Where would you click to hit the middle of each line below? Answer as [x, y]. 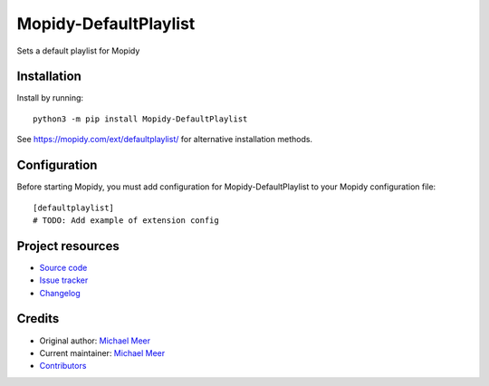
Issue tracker [64, 280]
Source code [63, 267]
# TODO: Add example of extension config [126, 220]
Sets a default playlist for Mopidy [78, 51]
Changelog [60, 293]
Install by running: [50, 98]
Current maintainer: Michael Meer [102, 352]
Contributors [63, 366]
